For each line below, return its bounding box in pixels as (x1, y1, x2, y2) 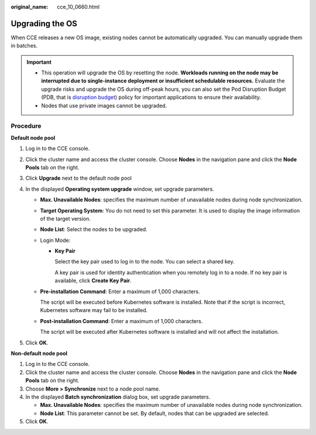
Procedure (11, 122, 42, 130)
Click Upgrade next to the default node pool (25, 174, 132, 181)
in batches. (11, 42, 38, 49)
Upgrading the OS (11, 18, 77, 29)
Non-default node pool (11, 350, 67, 357)
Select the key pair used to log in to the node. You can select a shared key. (54, 258, 235, 265)
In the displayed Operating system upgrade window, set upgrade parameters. (25, 185, 215, 193)
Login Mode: (40, 237, 71, 244)
